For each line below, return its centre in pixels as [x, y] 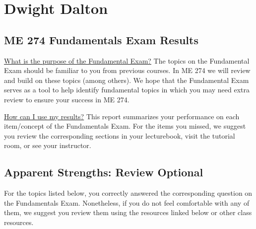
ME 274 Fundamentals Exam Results [101, 39]
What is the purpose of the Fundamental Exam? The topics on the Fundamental [127, 60]
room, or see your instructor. [48, 145]
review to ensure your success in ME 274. [67, 99]
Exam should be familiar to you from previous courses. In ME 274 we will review [127, 70]
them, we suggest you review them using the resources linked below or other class [128, 212]
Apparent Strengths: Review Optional [104, 172]
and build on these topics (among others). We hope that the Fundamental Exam [127, 80]
